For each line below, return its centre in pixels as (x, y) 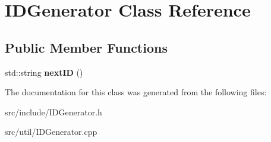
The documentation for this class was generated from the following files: (136, 92)
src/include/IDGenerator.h (53, 112)
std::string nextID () (44, 72)
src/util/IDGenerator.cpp (51, 132)
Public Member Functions (86, 47)
